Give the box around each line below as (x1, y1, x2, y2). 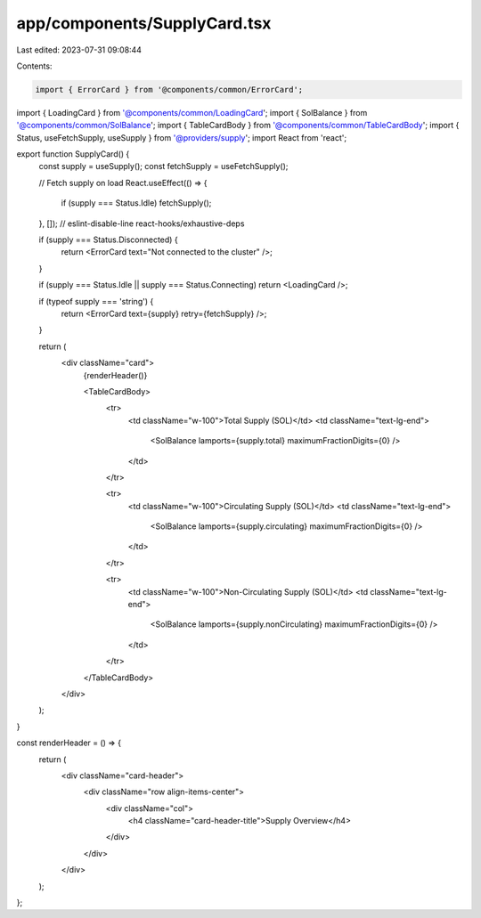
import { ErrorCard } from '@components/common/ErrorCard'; (35, 85, 304, 94)
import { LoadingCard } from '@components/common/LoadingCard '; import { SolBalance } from (16, 107, 368, 118)
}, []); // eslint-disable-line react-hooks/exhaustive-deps (38, 218, 245, 229)
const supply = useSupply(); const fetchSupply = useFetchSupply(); (38, 161, 289, 172)
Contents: (16, 61, 53, 71)
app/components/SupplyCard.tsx (16, 13, 272, 33)
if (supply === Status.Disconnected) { (38, 234, 178, 245)
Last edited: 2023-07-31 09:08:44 (16, 45, 143, 55)
